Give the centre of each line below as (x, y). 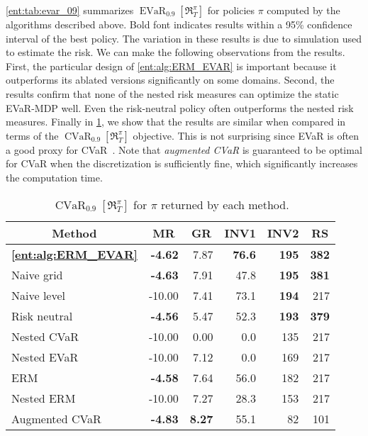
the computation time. (54, 177)
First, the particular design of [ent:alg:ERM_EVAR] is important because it (171, 66)
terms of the (32, 135)
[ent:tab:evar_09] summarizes (70, 10)
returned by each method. (225, 204)
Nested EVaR (45, 357)
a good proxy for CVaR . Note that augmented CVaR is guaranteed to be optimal (184, 149)
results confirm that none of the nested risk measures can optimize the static (172, 93)
